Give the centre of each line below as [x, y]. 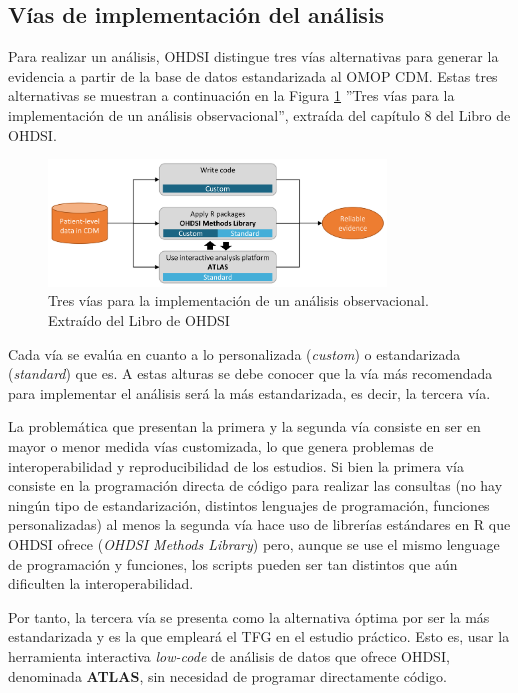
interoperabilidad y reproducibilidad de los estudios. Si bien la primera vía [236, 465]
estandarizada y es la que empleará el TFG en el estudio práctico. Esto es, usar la [259, 636]
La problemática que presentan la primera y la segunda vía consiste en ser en [244, 426]
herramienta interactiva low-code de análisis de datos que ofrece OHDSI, [229, 655]
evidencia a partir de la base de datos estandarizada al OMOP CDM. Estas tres [253, 75]
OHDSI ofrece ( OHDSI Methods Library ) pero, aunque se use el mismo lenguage [254, 543]
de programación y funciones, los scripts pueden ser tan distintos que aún [233, 563]
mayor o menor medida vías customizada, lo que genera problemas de [221, 445]
